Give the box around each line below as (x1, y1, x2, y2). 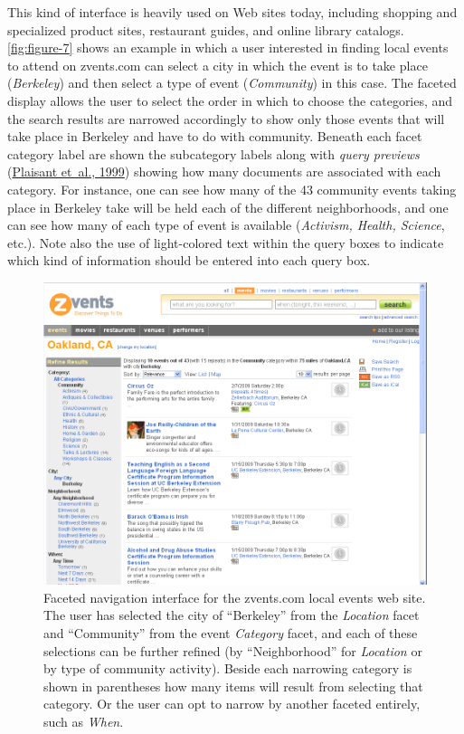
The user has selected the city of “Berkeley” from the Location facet (43, 605, 420, 624)
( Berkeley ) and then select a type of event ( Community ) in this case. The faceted (7, 73, 457, 92)
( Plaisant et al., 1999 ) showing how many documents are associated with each (7, 162, 441, 181)
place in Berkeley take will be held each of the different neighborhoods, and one (7, 197, 449, 216)
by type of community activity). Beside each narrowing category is (43, 659, 412, 678)
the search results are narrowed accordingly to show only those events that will (7, 109, 445, 128)
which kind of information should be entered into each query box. (7, 251, 371, 270)
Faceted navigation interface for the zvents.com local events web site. (43, 587, 426, 606)
